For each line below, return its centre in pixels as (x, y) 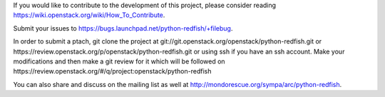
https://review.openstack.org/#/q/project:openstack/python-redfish (112, 71)
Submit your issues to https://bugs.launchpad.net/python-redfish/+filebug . (123, 28)
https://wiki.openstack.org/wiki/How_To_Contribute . (89, 15)
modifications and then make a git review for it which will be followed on (119, 61)
